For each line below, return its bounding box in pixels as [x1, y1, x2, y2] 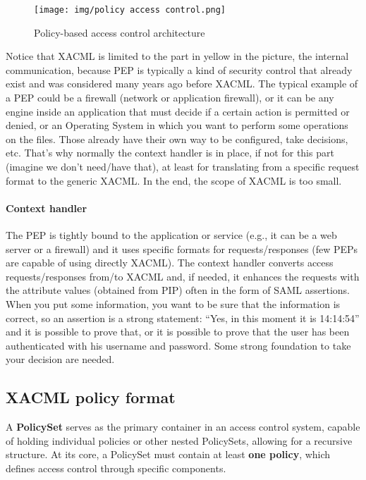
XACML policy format [6, 386, 176, 408]
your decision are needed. [6, 352, 115, 367]
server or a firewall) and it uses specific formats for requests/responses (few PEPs [6, 241, 358, 256]
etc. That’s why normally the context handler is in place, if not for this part [6, 145, 334, 160]
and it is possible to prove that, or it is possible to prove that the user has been [6, 324, 350, 339]
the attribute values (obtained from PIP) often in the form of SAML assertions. [6, 283, 350, 297]
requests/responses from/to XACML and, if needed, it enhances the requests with [6, 269, 360, 283]
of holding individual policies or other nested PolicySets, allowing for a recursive [6, 433, 353, 448]
